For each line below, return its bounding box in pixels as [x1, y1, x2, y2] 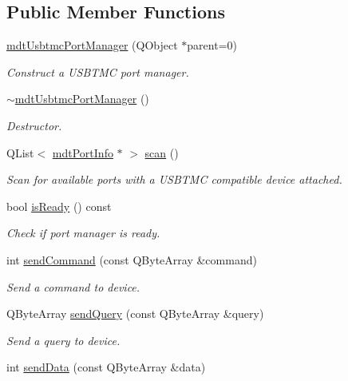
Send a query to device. [6, 331, 121, 348]
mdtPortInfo [52, 144, 113, 161]
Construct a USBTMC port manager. [6, 63, 189, 80]
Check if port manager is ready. [6, 224, 160, 241]
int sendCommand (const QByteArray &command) [6, 251, 257, 268]
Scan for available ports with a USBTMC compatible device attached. [6, 171, 342, 188]
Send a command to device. [6, 278, 140, 295]
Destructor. [6, 117, 62, 133]
